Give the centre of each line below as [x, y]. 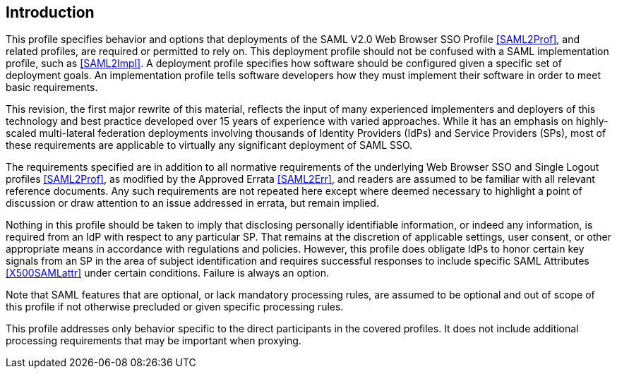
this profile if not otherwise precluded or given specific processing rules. [175, 307]
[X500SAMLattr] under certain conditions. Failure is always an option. [168, 273]
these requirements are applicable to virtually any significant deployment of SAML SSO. [209, 145]
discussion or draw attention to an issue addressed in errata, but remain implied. [192, 203]
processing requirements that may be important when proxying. [154, 341]
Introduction [50, 12]
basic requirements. [52, 88]
